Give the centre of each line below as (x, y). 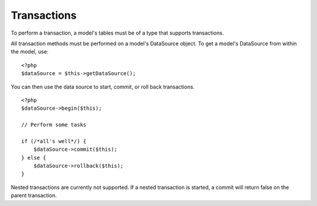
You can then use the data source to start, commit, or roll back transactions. (103, 87)
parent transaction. (34, 195)
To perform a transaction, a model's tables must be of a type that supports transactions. (117, 33)
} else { (34, 158)
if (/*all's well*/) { (54, 141)
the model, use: (30, 52)
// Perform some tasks (54, 125)
